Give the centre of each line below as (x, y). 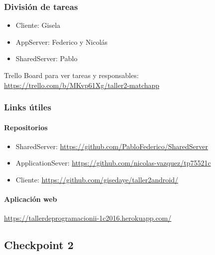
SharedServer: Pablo (47, 58)
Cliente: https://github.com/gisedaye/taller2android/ (97, 180)
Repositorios (26, 127)
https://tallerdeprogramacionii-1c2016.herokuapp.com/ (88, 218)
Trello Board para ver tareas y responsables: (71, 75)
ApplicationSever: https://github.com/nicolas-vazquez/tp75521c (113, 163)
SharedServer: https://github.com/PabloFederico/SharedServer (112, 146)
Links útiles (28, 107)
